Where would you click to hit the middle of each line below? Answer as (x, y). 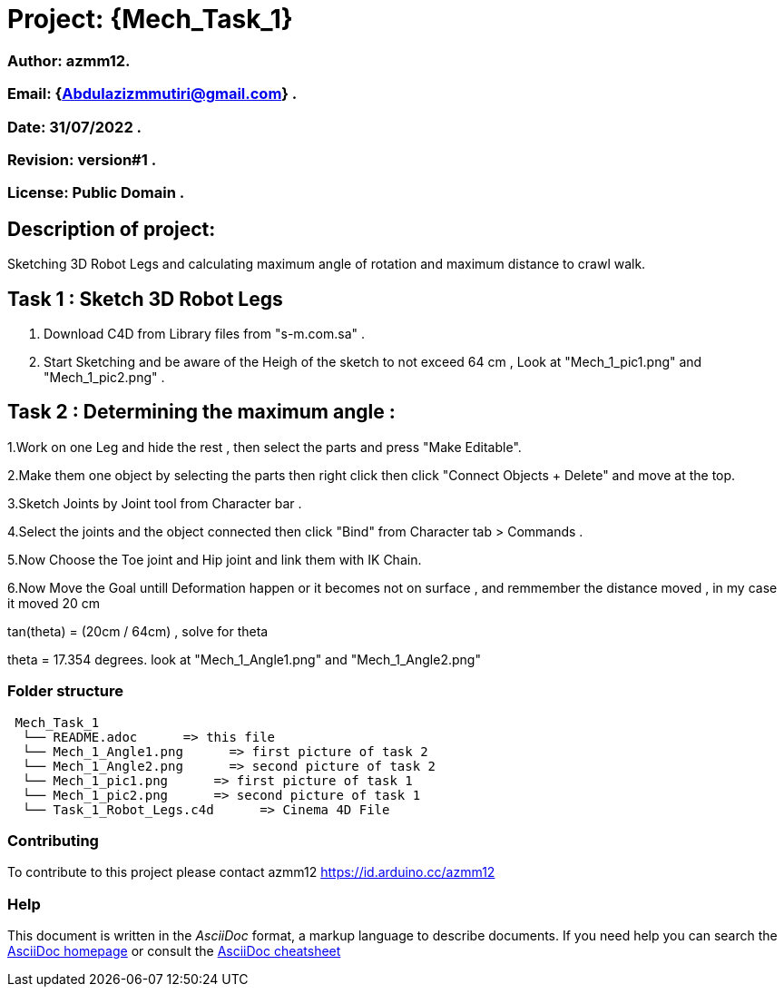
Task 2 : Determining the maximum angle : (201, 412)
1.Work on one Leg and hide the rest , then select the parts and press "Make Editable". (265, 447)
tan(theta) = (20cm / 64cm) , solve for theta (138, 631)
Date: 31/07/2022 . (75, 127)
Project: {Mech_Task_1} (150, 19)
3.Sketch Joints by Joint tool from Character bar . (155, 503)
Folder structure (65, 691)
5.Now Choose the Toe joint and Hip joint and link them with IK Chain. (215, 559)
